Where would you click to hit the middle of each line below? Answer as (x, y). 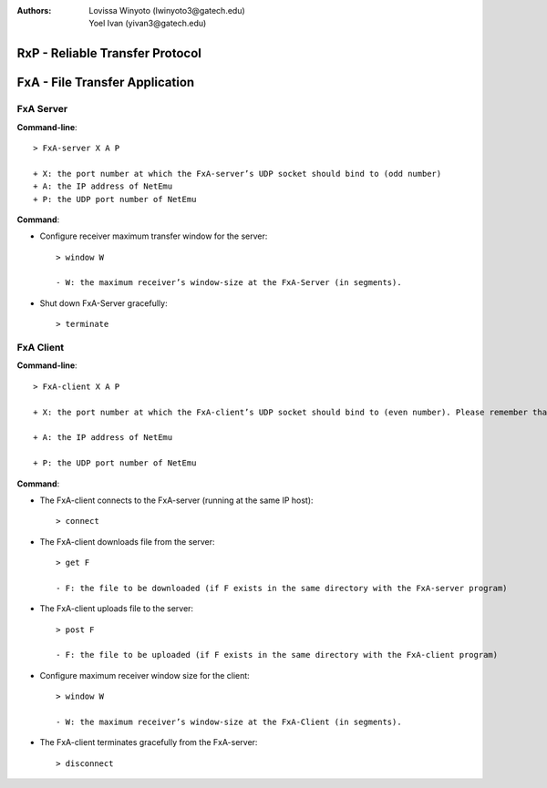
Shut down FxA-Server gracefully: (103, 303)
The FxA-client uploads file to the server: (117, 609)
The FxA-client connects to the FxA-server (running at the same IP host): (176, 500)
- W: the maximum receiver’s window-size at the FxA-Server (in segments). (229, 283)
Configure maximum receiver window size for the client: (144, 675)
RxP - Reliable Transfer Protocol (109, 53)
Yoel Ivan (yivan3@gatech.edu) (148, 24)
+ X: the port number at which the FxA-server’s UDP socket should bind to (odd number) (237, 174)
